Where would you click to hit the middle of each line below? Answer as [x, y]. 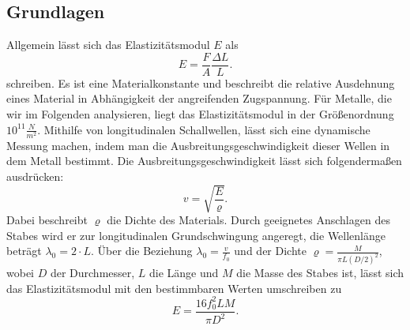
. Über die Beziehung [142, 251]
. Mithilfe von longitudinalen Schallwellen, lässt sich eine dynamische [204, 129]
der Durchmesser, [92, 273]
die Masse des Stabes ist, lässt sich [320, 273]
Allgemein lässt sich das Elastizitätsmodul [108, 45]
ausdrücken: [35, 176]
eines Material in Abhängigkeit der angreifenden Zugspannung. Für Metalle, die [199, 98]
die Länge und [184, 273]
